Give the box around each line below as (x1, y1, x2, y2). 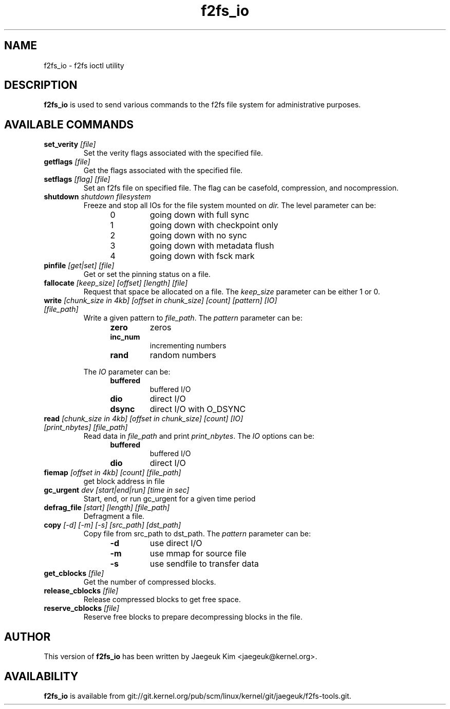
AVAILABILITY (4, 669, 79, 683)
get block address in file (83, 477, 165, 486)
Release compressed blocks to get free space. (83, 595, 241, 604)
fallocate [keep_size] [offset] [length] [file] (44, 278, 188, 288)
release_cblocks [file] (44, 586, 119, 595)
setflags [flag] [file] (44, 175, 110, 184)
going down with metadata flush (149, 240, 274, 251)
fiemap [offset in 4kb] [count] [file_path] (44, 468, 181, 477)
